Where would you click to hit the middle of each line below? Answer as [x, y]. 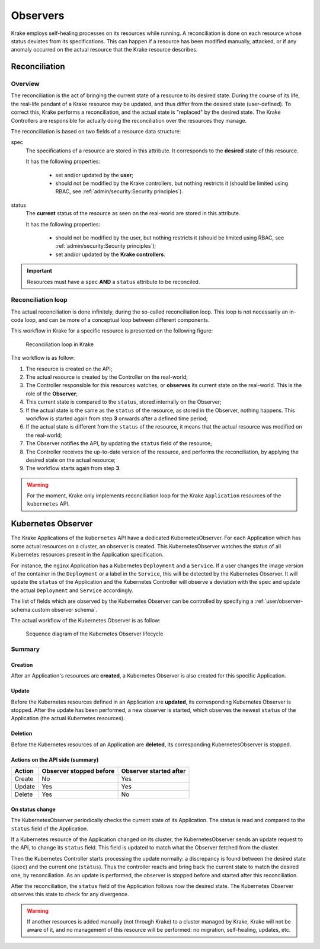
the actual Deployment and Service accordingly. [72, 590]
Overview [25, 84]
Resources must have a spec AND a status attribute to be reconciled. [113, 282]
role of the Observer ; [52, 394]
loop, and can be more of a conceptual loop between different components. [117, 320]
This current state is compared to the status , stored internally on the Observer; [124, 402]
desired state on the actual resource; [71, 460]
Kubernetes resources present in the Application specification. [87, 555]
